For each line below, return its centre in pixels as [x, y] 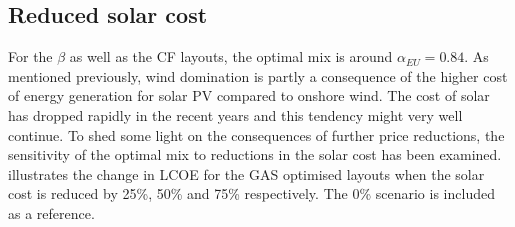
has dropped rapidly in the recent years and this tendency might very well [235, 114]
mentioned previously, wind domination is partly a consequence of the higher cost [258, 75]
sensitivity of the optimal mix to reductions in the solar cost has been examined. [255, 154]
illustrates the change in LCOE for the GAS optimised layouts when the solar [246, 173]
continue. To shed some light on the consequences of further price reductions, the [256, 134]
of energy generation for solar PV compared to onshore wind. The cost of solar [249, 95]
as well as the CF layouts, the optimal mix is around [231, 56]
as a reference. [51, 212]
